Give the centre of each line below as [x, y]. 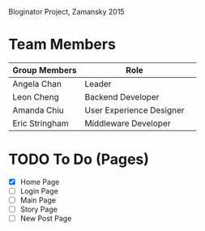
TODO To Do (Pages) [79, 159]
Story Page [39, 209]
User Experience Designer [135, 110]
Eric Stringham [41, 123]
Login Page [39, 190]
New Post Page [46, 219]
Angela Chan [37, 83]
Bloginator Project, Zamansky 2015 [66, 12]
